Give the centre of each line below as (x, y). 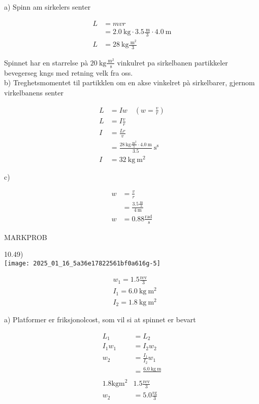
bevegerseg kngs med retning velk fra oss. (69, 72)
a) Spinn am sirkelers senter (47, 7)
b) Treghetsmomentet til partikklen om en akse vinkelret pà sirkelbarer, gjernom (129, 82)
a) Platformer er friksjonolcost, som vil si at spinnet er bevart (100, 319)
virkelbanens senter (34, 92)
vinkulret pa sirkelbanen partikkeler (172, 62)
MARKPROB (26, 237)
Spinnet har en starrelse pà (46, 62)
